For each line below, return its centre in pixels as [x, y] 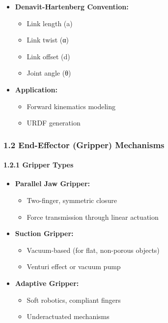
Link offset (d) [48, 56]
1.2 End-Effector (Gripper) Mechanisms [84, 144]
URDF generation [54, 123]
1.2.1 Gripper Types [39, 165]
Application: [36, 89]
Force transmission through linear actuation [93, 217]
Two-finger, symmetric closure [72, 200]
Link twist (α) [48, 40]
